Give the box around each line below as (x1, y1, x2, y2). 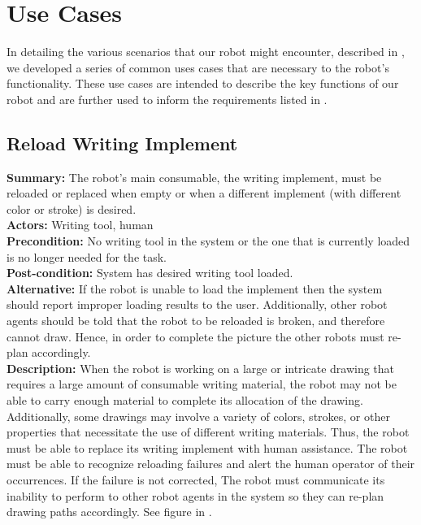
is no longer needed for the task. (7, 248, 167, 265)
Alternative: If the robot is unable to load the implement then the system (7, 280, 383, 297)
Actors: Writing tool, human (7, 216, 154, 233)
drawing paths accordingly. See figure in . (7, 503, 212, 520)
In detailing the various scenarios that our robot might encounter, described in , (7, 43, 405, 60)
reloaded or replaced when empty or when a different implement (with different (7, 184, 401, 202)
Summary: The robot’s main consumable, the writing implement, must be (7, 168, 382, 185)
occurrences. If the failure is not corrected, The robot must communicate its (7, 471, 385, 488)
